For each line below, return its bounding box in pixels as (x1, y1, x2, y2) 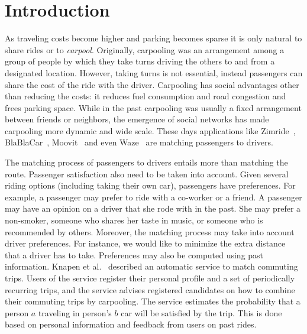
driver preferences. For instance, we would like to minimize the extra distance (5, 237, 286, 249)
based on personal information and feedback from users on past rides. (5, 318, 257, 330)
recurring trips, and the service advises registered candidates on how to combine (5, 283, 295, 296)
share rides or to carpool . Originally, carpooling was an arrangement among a (5, 43, 285, 56)
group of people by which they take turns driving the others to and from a (5, 55, 275, 67)
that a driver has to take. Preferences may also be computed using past (5, 248, 264, 261)
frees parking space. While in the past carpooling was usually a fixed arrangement (5, 101, 302, 114)
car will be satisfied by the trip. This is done (121, 306, 282, 319)
